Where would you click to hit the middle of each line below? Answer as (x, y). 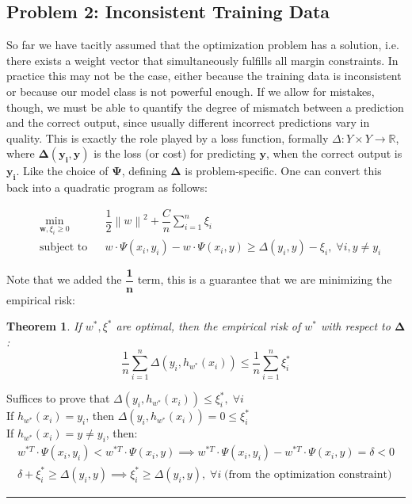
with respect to (356, 326)
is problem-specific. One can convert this (283, 171)
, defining (144, 171)
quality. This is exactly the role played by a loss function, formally (168, 137)
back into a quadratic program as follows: (107, 187)
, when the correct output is (334, 153)
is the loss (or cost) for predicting (175, 153)
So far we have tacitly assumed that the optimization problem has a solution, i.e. (203, 45)
